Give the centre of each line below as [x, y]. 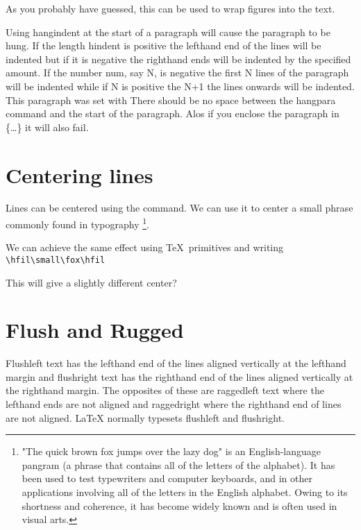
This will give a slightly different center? [91, 282]
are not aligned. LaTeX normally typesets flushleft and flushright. [145, 417]
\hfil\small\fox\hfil [56, 260]
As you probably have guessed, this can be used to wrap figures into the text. [170, 8]
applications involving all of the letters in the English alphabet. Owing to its [185, 492]
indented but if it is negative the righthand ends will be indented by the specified [178, 59]
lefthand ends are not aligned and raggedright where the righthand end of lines [174, 404]
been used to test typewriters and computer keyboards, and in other [167, 478]
